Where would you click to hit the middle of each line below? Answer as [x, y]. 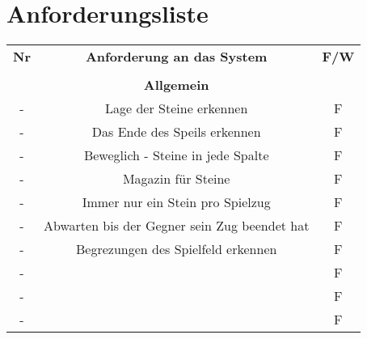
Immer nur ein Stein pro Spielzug [176, 202]
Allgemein [176, 85]
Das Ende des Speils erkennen [176, 132]
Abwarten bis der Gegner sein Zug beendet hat [176, 226]
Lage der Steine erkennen [177, 108]
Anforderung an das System [176, 57]
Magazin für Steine [176, 179]
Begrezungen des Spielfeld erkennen [176, 249]
